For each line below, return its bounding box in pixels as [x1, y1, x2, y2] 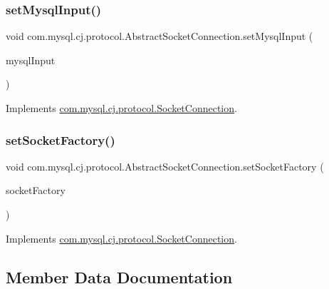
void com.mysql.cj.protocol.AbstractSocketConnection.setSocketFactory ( [6, 158, 324, 173]
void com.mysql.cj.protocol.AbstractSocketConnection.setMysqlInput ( [6, 29, 313, 44]
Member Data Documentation [6, 265, 233, 288]
